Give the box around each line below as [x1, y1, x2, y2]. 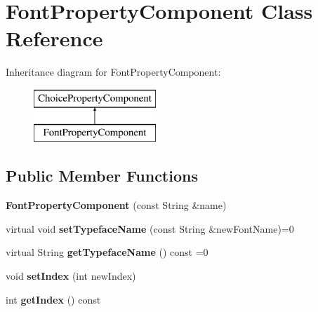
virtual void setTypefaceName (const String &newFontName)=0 [6, 221, 294, 236]
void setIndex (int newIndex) [6, 269, 136, 283]
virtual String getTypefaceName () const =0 [6, 245, 208, 259]
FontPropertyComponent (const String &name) [6, 198, 227, 212]
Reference [6, 24, 103, 53]
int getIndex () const [6, 292, 101, 306]
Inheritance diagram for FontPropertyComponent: [6, 65, 221, 79]
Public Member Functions [6, 165, 198, 186]
